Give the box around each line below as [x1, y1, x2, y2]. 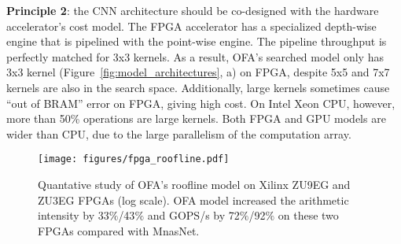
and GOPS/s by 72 [147, 207, 240, 224]
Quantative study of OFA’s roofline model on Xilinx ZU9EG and [38, 176, 351, 192]
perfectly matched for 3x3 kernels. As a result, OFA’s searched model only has [6, 48, 384, 65]
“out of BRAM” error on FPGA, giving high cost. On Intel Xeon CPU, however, [6, 94, 395, 111]
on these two [278, 207, 339, 224]
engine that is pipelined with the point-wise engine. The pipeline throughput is [6, 33, 387, 50]
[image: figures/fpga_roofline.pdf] [38, 153, 230, 165]
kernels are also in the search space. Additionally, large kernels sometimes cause [6, 79, 390, 95]
